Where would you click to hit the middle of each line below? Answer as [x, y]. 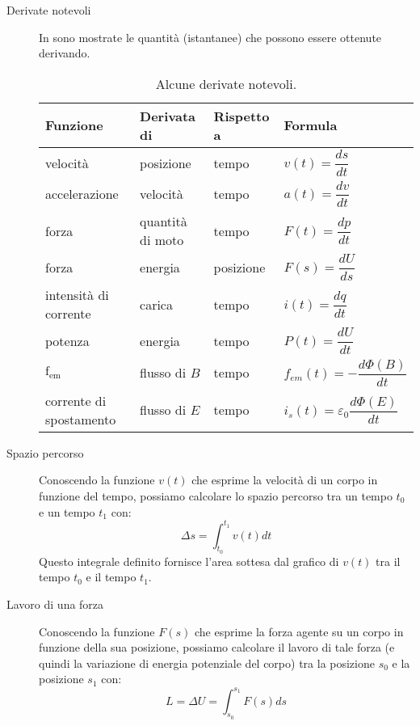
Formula [311, 125]
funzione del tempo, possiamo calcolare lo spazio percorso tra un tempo [216, 495]
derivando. [65, 53]
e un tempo [67, 511]
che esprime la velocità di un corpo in [285, 480]
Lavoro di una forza [55, 604]
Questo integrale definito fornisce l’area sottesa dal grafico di [189, 561]
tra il [388, 561]
